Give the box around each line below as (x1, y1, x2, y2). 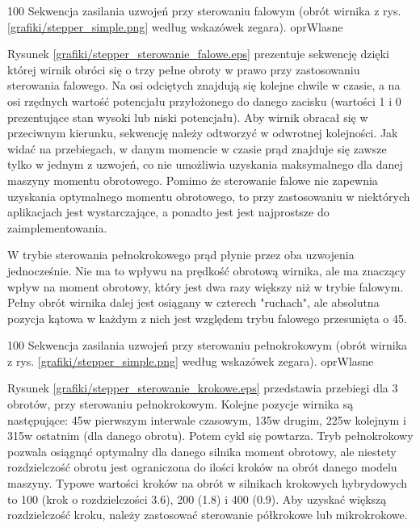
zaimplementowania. (7, 219, 107, 236)
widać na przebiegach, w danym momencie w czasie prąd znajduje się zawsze (7, 140, 387, 157)
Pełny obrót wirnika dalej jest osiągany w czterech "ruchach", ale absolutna (7, 294, 380, 311)
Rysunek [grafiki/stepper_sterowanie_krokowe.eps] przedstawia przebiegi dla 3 (7, 379, 398, 396)
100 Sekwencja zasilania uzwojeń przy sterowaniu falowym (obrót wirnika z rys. (7, 2, 401, 19)
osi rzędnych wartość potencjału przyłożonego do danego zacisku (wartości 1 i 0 (7, 92, 401, 109)
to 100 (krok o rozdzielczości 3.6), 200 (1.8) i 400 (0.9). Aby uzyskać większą (7, 490, 387, 507)
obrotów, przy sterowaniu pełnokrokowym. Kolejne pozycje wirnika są (7, 396, 354, 413)
